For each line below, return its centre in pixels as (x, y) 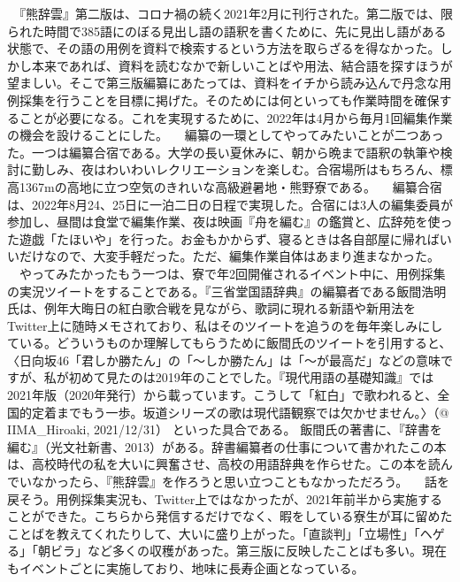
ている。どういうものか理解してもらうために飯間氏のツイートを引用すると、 (230, 343)
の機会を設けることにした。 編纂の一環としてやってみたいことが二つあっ (226, 135)
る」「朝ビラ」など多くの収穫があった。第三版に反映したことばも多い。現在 (227, 551)
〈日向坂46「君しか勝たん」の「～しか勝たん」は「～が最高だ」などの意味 (224, 360)
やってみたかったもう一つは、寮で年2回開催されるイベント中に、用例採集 (232, 273)
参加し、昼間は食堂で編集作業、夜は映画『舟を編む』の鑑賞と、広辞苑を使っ (230, 222)
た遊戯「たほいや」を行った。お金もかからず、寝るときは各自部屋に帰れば (223, 238)
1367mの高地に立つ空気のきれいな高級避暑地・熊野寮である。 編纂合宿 (230, 186)
